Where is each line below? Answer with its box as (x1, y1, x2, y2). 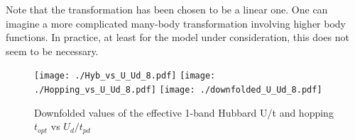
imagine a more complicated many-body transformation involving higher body (6, 16, 346, 30)
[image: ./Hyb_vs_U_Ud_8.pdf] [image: (34, 71, 216, 81)
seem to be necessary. (6, 43, 99, 58)
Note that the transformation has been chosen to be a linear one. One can (6, 2, 328, 16)
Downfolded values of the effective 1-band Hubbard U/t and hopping (34, 105, 334, 119)
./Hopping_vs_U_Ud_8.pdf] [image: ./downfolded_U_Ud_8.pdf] (34, 85, 322, 95)
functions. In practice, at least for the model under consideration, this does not (6, 30, 349, 45)
